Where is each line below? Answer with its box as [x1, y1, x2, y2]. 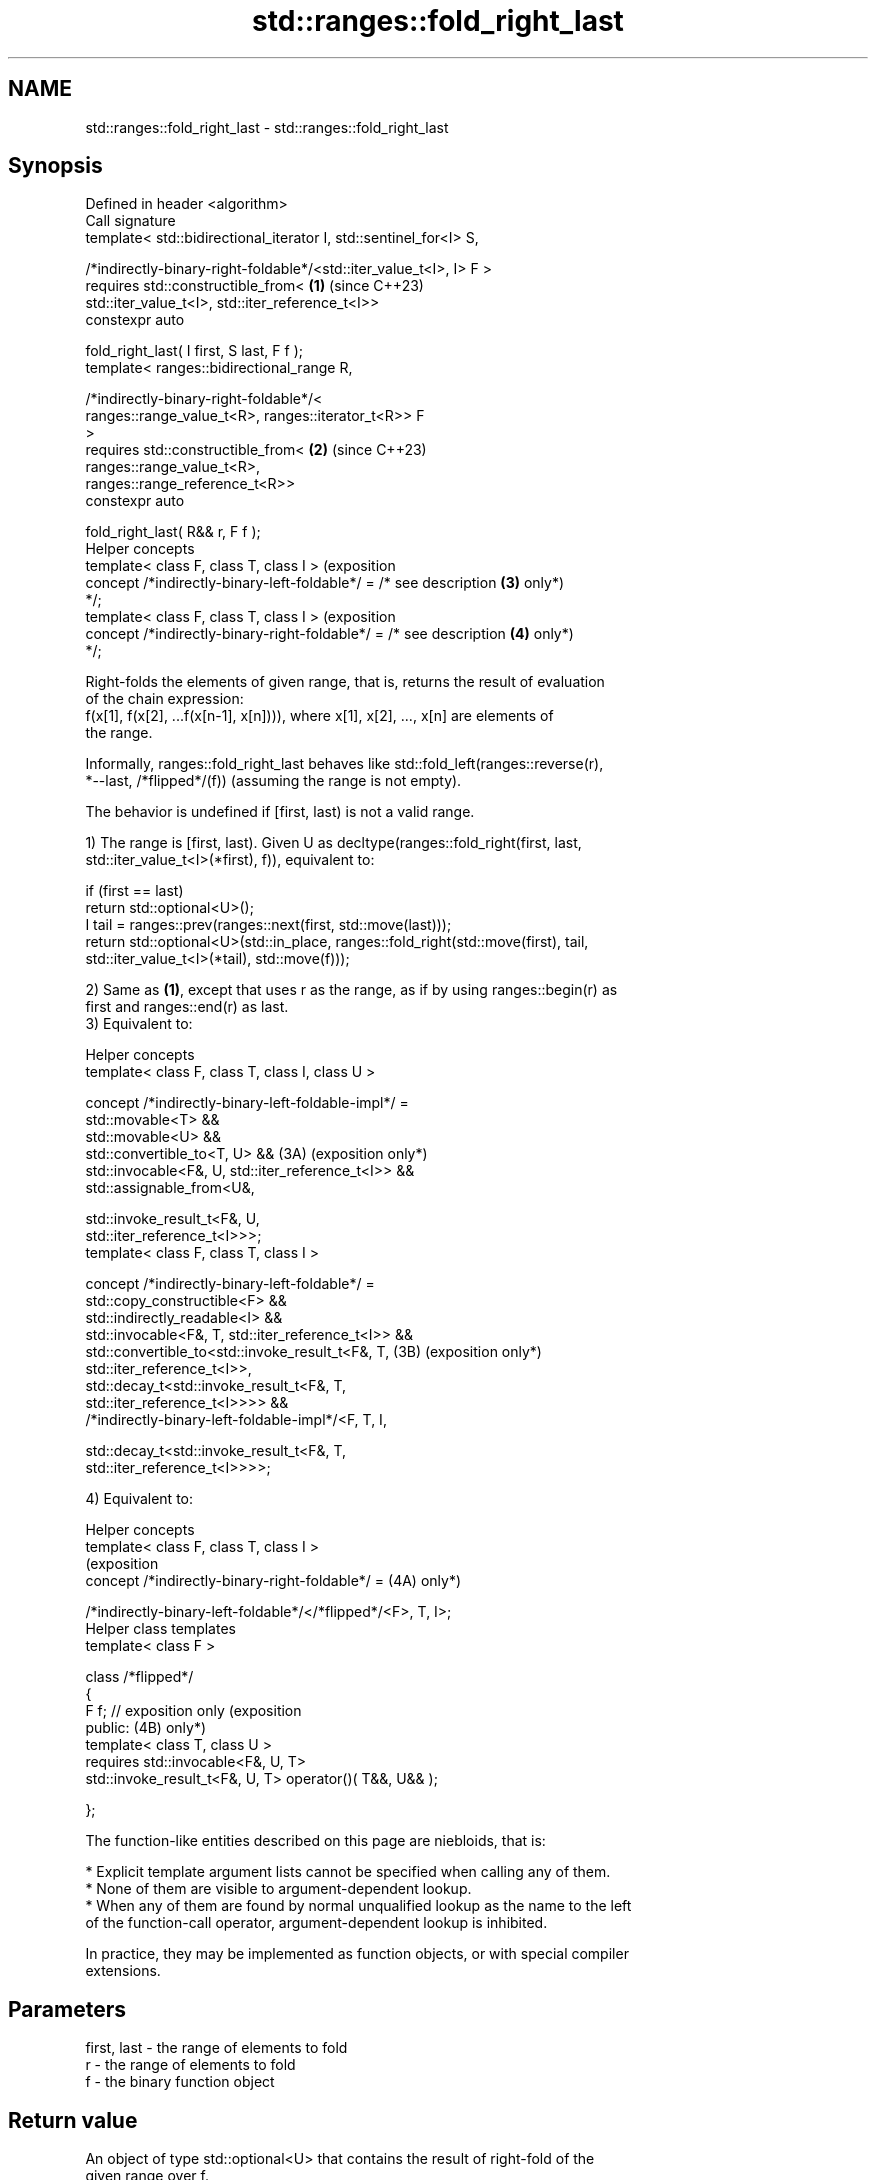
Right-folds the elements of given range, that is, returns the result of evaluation [85, 673, 605, 691]
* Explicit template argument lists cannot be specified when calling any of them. [85, 1863, 611, 1881]
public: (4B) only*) [85, 1719, 207, 1737]
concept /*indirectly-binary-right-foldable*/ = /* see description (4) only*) [85, 625, 574, 643]
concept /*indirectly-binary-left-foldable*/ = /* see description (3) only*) [85, 574, 565, 592]
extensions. [85, 1962, 161, 1980]
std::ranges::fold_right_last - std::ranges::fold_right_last [85, 118, 449, 136]
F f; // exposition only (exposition [85, 1702, 302, 1720]
